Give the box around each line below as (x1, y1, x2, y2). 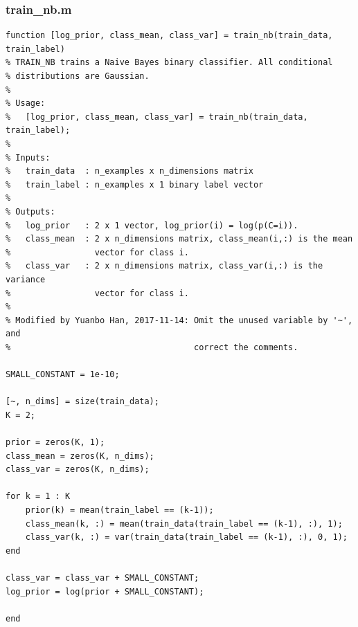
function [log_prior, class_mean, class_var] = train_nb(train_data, (6, 30, 333, 41)
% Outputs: (6, 206, 55, 217)
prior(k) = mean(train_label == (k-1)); (25, 505, 214, 515)
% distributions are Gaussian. (6, 71, 150, 81)
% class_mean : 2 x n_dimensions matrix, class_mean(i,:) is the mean (6, 234, 353, 244)
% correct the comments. (6, 342, 298, 352)
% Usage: (6, 98, 46, 109)
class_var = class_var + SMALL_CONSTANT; (6, 572, 199, 583)
